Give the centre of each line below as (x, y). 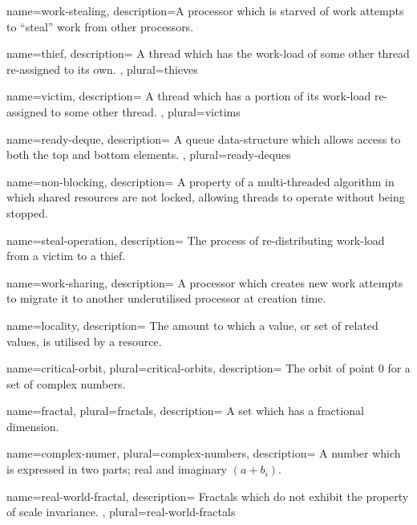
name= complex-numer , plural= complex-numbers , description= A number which (204, 453)
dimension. (33, 426)
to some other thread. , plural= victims (146, 111)
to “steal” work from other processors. (100, 26)
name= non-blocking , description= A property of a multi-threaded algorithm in (200, 181)
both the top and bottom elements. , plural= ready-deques (149, 155)
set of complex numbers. (66, 383)
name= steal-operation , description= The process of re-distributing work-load (196, 240)
